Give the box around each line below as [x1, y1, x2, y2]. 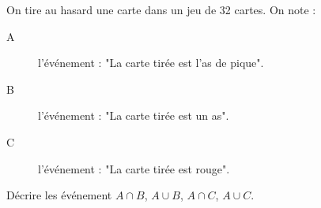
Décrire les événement [6, 187, 112, 203]
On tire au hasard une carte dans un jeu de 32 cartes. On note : [6, 2, 316, 17]
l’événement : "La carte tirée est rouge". [38, 160, 230, 176]
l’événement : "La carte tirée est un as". [38, 107, 229, 124]
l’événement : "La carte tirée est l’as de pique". [38, 54, 264, 71]
